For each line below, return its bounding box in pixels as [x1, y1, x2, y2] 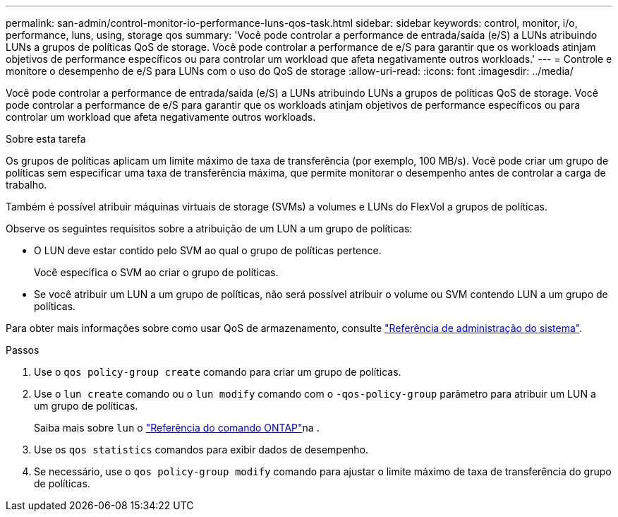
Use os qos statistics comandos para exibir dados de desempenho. [34, 444, 369, 456]
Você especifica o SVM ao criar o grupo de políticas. [34, 266, 279, 278]
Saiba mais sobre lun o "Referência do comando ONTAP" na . [34, 422, 320, 434]
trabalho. [6, 179, 47, 191]
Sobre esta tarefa [6, 133, 86, 145]
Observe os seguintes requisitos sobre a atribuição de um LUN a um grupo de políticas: [6, 222, 413, 234]
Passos [6, 344, 40, 356]
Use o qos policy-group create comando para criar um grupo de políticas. [34, 366, 401, 378]
